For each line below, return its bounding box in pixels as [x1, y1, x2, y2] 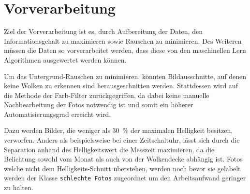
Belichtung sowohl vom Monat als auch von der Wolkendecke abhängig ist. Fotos [4, 154, 243, 164]
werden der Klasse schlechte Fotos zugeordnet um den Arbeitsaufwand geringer [4, 173, 246, 183]
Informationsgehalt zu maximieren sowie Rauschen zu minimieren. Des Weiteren [4, 35, 242, 46]
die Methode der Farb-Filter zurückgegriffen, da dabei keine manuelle [4, 90, 209, 100]
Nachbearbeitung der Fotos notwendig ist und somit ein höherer [4, 99, 193, 110]
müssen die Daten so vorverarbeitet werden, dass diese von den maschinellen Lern [4, 45, 246, 55]
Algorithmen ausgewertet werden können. [4, 54, 127, 65]
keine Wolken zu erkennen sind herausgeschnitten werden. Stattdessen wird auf [4, 81, 238, 91]
